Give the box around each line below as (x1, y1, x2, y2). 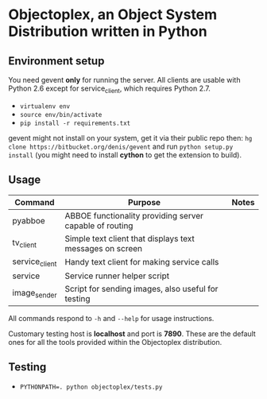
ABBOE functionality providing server (64, 210, 204, 221)
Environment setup (8, 54, 105, 68)
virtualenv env (19, 102, 71, 110)
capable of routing (64, 220, 133, 231)
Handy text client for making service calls (64, 257, 219, 268)
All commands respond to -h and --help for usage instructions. (8, 313, 215, 323)
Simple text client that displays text (64, 233, 195, 244)
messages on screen (64, 242, 143, 254)
